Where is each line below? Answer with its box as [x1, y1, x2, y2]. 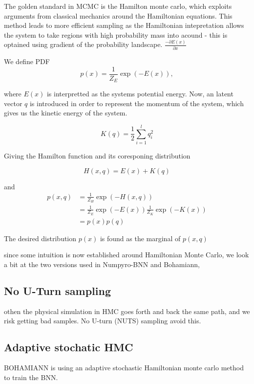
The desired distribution [4, 233, 77, 243]
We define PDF [4, 56, 50, 67]
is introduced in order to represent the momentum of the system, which [29, 98, 244, 108]
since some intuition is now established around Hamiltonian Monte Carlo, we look [4, 249, 249, 260]
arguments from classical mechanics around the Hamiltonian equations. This [4, 10, 233, 21]
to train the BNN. [4, 372, 58, 382]
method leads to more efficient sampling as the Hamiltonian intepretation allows [4, 20, 244, 30]
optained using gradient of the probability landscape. [4, 39, 163, 49]
